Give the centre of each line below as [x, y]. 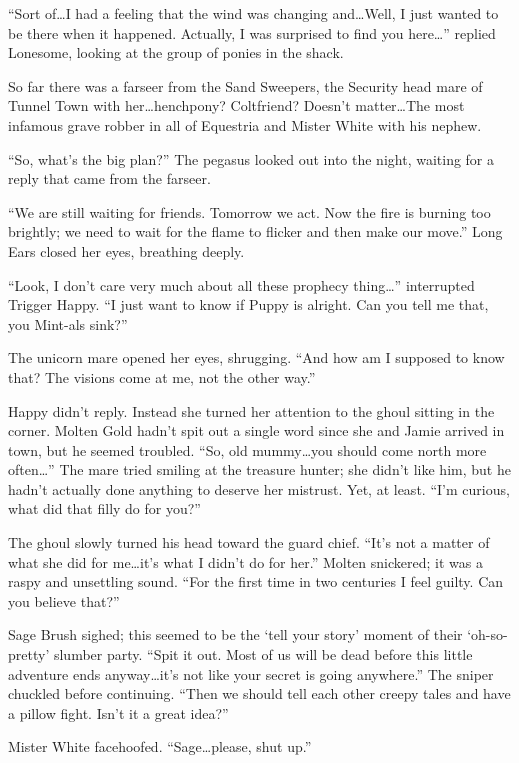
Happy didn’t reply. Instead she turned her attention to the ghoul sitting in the [251, 410]
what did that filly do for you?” [104, 508]
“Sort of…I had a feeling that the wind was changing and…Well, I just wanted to [253, 13]
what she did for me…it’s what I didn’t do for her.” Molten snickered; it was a [245, 561]
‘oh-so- [487, 634]
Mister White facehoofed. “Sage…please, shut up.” [160, 746]
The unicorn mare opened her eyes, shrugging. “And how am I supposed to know [256, 357]
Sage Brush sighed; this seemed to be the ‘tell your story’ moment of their [235, 634]
